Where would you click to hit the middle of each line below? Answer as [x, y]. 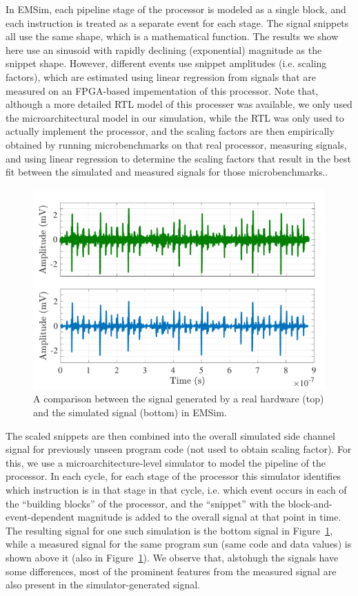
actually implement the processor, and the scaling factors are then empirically [170, 131]
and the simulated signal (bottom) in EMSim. [130, 412]
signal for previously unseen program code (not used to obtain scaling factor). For [179, 449]
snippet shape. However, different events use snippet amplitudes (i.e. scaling [166, 63]
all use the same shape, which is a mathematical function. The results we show [172, 36]
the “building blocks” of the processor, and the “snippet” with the [145, 503]
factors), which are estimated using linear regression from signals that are [161, 76]
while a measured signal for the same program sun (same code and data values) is [179, 544]
